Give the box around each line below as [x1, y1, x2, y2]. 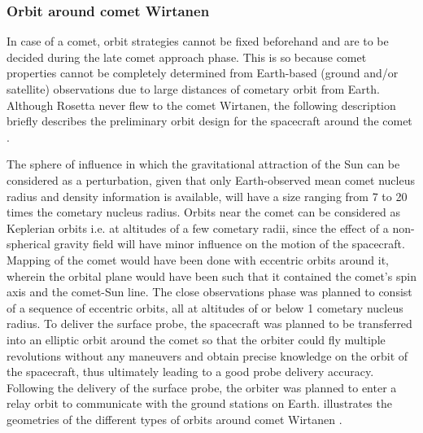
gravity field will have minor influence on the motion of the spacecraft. [54, 235, 405, 252]
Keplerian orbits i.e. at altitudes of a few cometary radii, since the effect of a [7, 219, 389, 236]
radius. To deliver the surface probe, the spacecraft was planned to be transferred [7, 315, 412, 332]
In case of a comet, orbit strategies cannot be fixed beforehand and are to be [7, 33, 389, 50]
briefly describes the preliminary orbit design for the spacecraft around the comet [7, 112, 412, 129]
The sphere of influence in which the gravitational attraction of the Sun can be [7, 155, 400, 173]
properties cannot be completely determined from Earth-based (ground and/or [7, 64, 399, 81]
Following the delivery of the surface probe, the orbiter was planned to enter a [7, 378, 397, 396]
